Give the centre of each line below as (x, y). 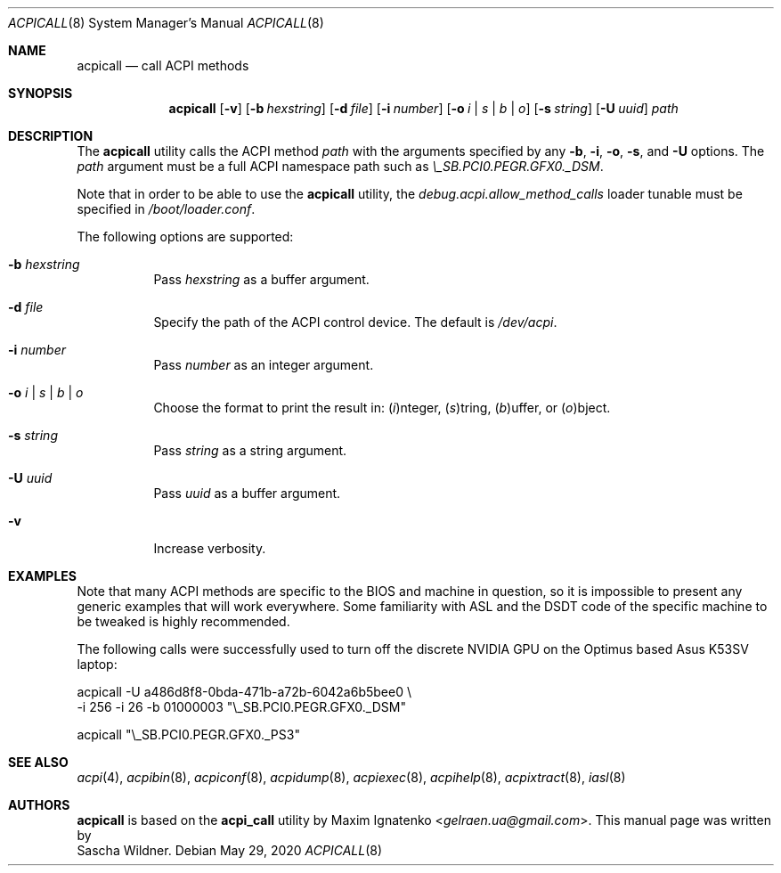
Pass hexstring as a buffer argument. (261, 279)
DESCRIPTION (51, 136)
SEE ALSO (38, 762)
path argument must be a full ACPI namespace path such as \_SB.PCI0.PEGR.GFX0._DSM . (340, 166)
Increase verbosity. (210, 548)
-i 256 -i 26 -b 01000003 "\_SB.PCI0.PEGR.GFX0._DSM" (241, 707)
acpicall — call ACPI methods (163, 65)
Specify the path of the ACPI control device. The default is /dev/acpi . (355, 322)
